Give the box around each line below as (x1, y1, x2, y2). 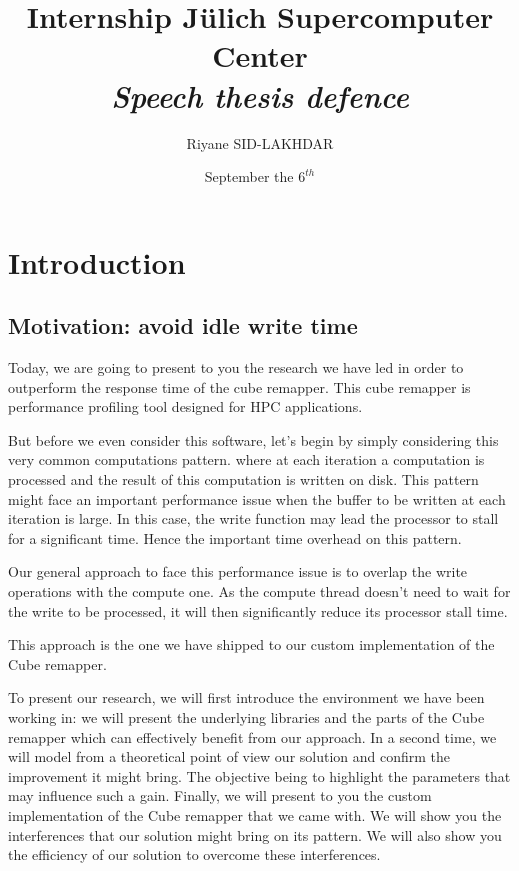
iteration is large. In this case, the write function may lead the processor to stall (8, 508, 499, 529)
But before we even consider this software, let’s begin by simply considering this (8, 429, 499, 450)
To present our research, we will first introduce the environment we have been (8, 687, 485, 708)
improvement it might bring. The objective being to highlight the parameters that (8, 765, 511, 786)
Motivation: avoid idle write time (8, 310, 358, 341)
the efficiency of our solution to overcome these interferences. (8, 844, 381, 865)
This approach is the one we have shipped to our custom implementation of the (8, 634, 495, 655)
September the (204, 166, 294, 187)
